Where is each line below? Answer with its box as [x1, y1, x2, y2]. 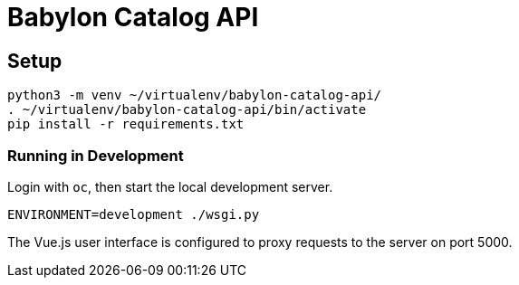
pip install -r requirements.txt [7, 117, 245, 132]
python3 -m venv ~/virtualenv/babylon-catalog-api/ [7, 88, 382, 103]
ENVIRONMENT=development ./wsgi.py [7, 206, 260, 222]
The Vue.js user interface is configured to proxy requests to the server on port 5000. [7, 233, 513, 250]
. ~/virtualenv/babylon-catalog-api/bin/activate [7, 102, 367, 118]
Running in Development [7, 146, 184, 165]
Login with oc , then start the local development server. [7, 178, 333, 195]
